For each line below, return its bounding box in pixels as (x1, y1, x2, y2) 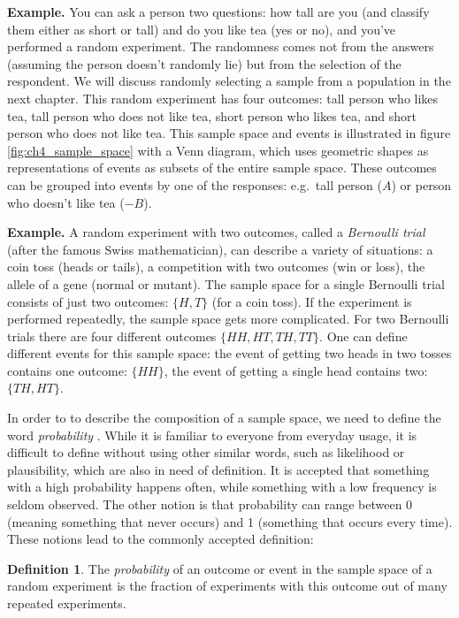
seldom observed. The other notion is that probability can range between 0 (7, 495, 413, 514)
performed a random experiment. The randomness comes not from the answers (7, 37, 434, 56)
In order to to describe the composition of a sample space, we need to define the (7, 408, 441, 427)
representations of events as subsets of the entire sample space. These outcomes (7, 158, 437, 177)
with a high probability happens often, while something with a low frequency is (7, 477, 437, 496)
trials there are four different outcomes (7, 326, 217, 345)
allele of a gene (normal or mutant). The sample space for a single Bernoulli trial (7, 274, 445, 293)
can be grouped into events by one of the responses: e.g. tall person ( (7, 175, 382, 194)
